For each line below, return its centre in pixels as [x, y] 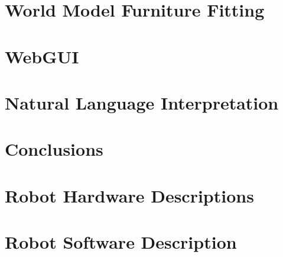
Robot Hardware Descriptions [129, 195]
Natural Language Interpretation [142, 102]
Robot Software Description [121, 242]
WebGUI [42, 56]
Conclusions [54, 149]
